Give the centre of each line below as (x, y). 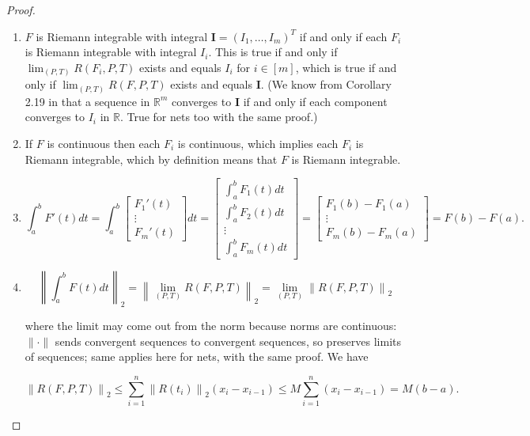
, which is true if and (346, 67)
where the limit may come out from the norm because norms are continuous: (211, 326)
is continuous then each (104, 143)
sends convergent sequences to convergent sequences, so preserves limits (228, 341)
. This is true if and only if (273, 52)
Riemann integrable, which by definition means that (151, 159)
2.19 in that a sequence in (87, 101)
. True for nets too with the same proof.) (219, 117)
